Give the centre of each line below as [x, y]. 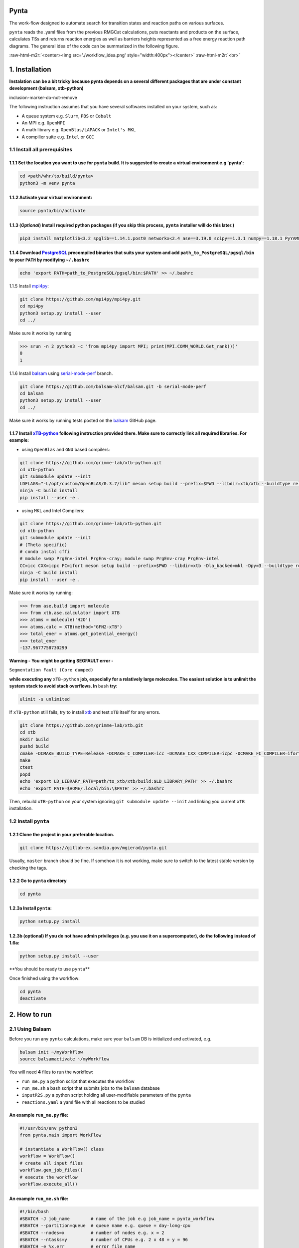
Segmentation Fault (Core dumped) [51, 670]
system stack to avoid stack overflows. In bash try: [63, 686]
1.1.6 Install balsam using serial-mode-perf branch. [61, 373]
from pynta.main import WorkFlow [61, 1135]
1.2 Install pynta [29, 821]
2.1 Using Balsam [30, 1029]
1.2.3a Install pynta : [30, 908]
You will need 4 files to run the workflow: [51, 1072]
